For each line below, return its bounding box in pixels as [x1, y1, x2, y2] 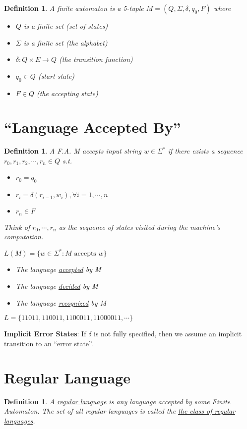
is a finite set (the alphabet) [23, 37, 108, 48]
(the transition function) [59, 54, 133, 64]
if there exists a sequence [168, 146, 243, 156]
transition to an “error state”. [4, 338, 93, 348]
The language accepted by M [15, 264, 101, 274]
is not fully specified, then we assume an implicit [94, 328, 242, 339]
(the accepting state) [36, 88, 98, 98]
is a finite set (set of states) [23, 21, 108, 31]
